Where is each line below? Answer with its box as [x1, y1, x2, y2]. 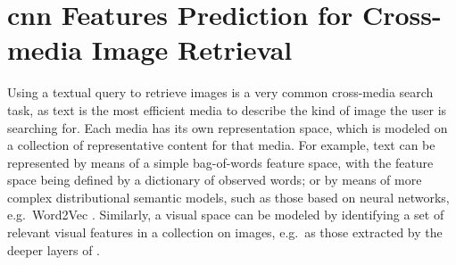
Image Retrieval [91, 31, 293, 68]
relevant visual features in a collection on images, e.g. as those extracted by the [7, 223, 443, 242]
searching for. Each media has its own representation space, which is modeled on [7, 118, 448, 137]
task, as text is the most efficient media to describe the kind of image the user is [7, 100, 447, 119]
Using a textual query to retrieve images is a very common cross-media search [7, 83, 434, 102]
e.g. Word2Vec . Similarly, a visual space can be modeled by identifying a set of [7, 205, 444, 224]
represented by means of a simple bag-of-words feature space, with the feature [7, 153, 434, 171]
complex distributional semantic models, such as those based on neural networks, [7, 187, 450, 206]
